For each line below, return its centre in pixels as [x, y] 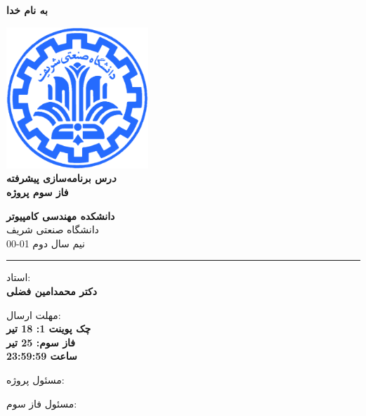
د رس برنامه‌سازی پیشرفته [61, 178]
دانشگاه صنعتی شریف [53, 229]
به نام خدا [27, 10]
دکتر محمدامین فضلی [52, 291]
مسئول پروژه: [35, 379]
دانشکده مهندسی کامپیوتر [61, 215]
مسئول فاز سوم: [42, 403]
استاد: [19, 277]
